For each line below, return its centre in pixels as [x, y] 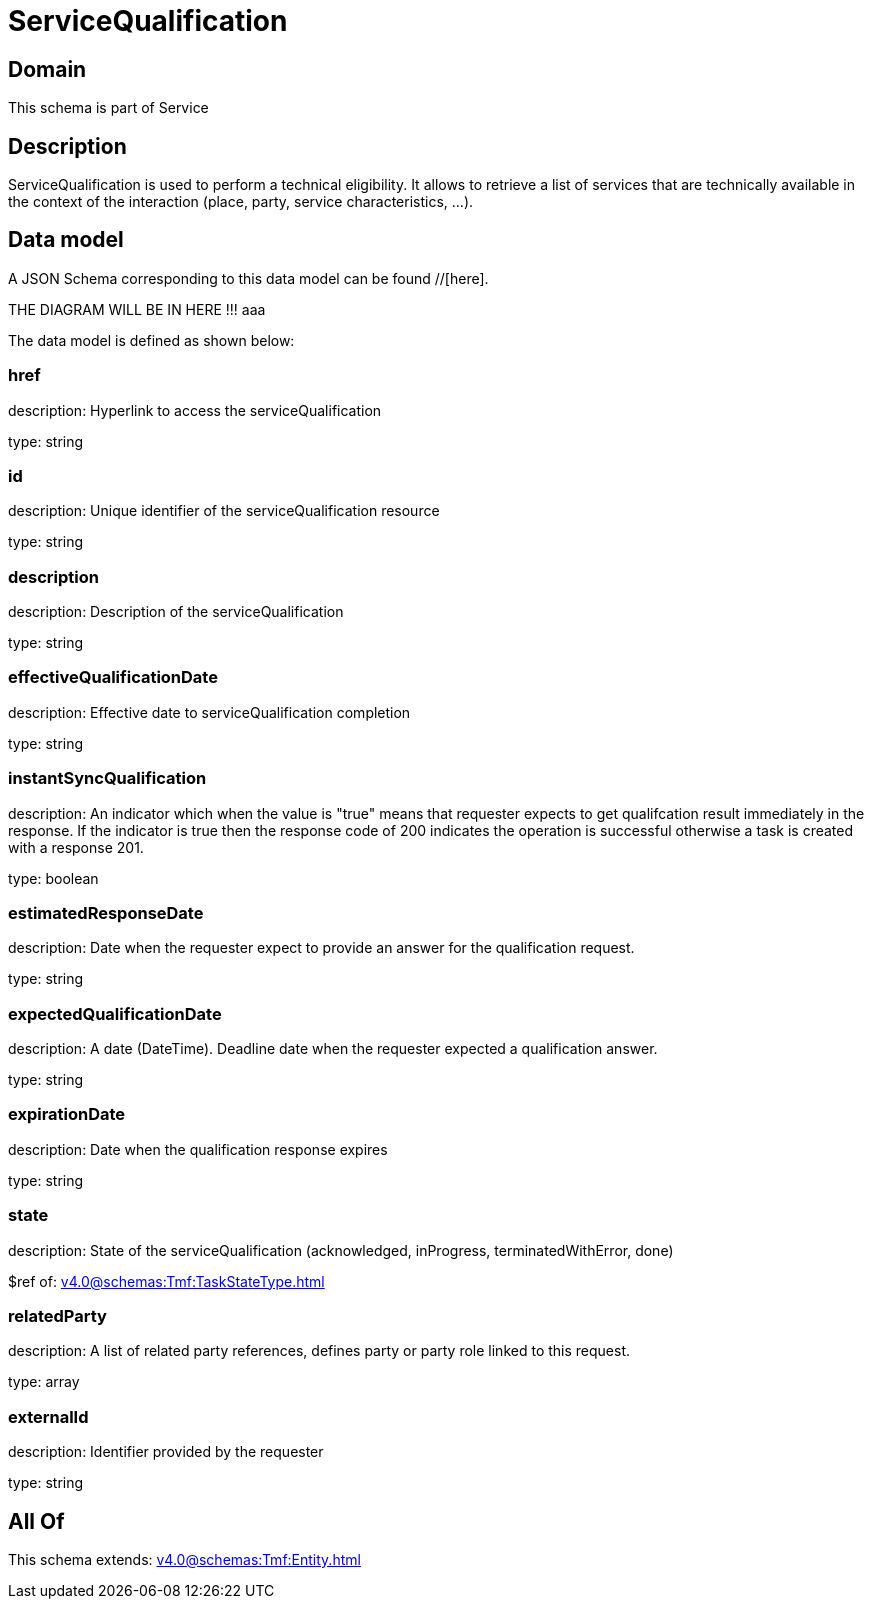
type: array [44, 1382]
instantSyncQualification [107, 778]
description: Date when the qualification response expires [198, 1149]
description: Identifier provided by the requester [166, 1452]
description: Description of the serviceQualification [176, 612]
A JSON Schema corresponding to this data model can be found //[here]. [248, 278]
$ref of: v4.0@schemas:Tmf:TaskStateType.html [166, 1281]
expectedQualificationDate [115, 1013]
